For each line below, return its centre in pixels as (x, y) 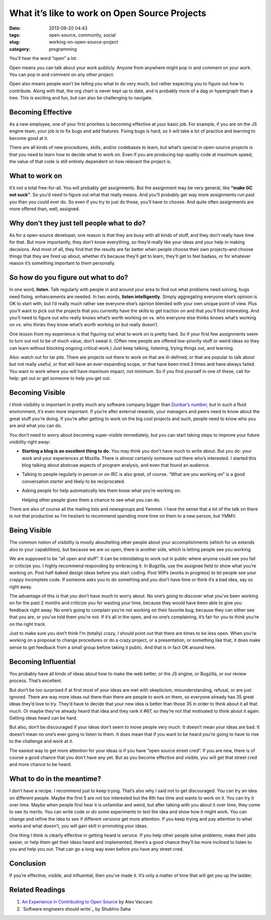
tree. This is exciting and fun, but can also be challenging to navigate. (81, 98)
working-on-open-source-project (84, 42)
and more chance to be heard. (41, 764)
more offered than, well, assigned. (45, 209)
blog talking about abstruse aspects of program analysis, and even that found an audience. (116, 465)
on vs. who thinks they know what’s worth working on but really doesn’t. (84, 325)
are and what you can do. (36, 426)
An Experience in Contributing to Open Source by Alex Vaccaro (87, 902)
